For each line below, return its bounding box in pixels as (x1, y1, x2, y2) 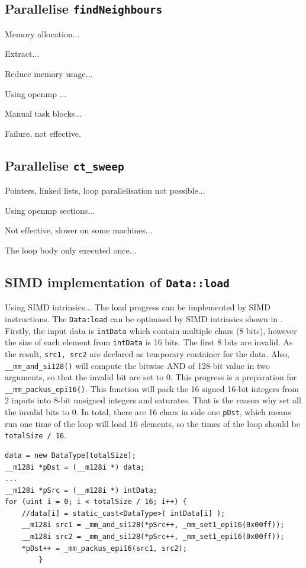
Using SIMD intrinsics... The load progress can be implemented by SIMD (5, 301, 270, 313)
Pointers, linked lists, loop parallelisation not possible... (5, 184, 205, 197)
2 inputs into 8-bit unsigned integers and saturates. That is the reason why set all (5, 394, 301, 406)
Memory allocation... (5, 27, 80, 40)
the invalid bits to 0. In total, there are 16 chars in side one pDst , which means (5, 406, 291, 418)
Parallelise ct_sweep (5, 156, 124, 174)
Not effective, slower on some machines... (5, 224, 153, 236)
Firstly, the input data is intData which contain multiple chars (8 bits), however (5, 324, 297, 336)
